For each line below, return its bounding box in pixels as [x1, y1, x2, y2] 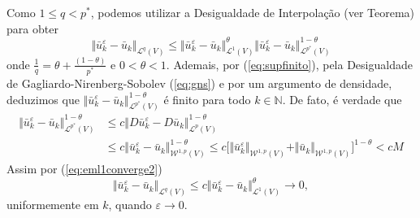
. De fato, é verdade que [282, 90, 402, 107]
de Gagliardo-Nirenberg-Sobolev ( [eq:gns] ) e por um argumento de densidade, [6, 75, 392, 91]
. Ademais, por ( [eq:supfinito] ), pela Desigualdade [166, 55, 413, 72]
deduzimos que [6, 90, 80, 107]
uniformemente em [6, 196, 99, 213]
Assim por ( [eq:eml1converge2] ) [6, 160, 162, 177]
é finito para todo [163, 90, 251, 107]
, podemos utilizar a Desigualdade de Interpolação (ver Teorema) [90, 4, 415, 20]
